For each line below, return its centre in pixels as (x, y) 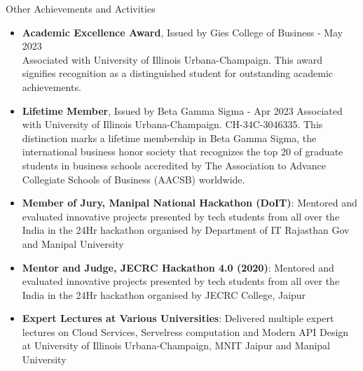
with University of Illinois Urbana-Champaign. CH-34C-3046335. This (172, 124)
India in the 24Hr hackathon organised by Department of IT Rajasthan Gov (186, 230)
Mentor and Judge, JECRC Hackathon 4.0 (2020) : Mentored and (178, 267)
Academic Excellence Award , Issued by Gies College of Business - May (183, 32)
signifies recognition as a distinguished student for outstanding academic (177, 73)
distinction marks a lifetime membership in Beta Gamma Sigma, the (169, 138)
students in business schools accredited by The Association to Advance (174, 165)
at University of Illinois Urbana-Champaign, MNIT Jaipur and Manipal (176, 345)
